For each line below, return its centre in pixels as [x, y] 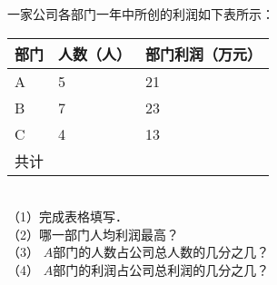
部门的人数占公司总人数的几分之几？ [161, 252]
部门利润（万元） [204, 54]
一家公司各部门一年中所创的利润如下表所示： [141, 14]
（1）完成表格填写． [68, 216]
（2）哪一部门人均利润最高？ [93, 234]
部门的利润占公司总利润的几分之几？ [161, 269]
